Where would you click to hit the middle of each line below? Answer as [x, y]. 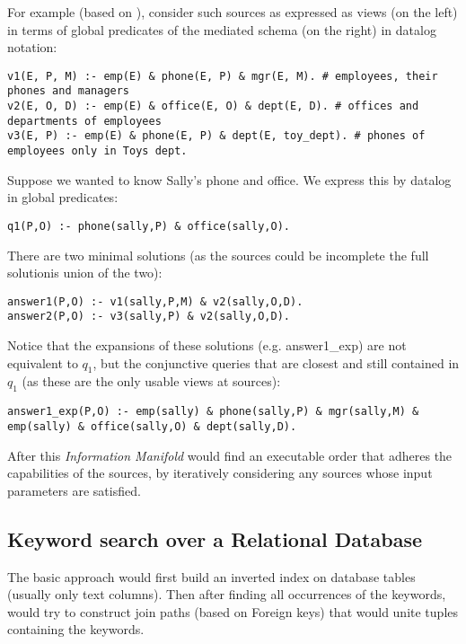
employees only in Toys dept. [97, 151]
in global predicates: [63, 197]
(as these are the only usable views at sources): [151, 381]
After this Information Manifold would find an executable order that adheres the [230, 455]
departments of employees [84, 121]
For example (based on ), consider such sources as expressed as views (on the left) [233, 12]
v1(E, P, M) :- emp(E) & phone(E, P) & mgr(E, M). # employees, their [223, 76]
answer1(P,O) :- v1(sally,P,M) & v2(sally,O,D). [155, 301]
